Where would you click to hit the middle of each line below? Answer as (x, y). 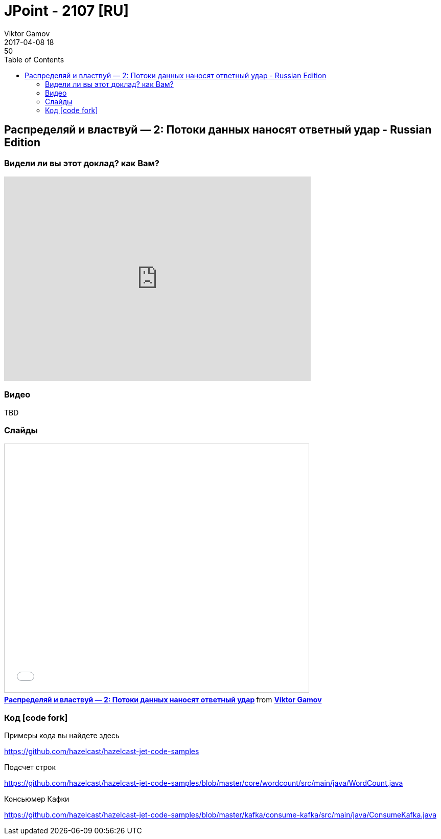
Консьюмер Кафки (37, 799)
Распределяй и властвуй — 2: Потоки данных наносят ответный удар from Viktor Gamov (163, 700)
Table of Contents (34, 59)
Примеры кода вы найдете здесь (62, 736)
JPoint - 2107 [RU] (67, 11)
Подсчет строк (30, 767)
